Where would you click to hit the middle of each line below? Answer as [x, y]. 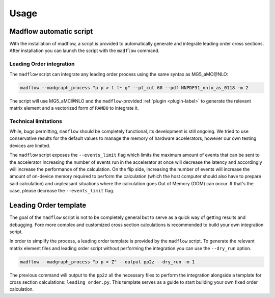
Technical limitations [36, 121]
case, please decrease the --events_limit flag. [62, 191]
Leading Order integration [42, 64]
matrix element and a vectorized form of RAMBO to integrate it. [74, 108]
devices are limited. [30, 145]
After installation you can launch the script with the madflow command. [85, 51]
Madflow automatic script [51, 31]
